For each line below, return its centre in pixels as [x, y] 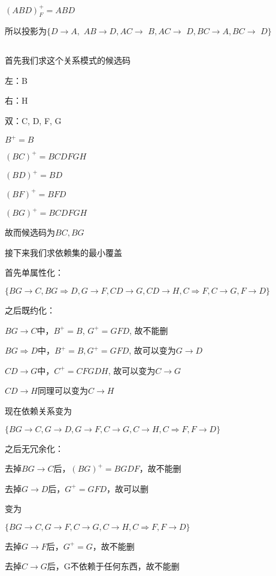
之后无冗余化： [34, 448]
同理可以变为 [63, 390]
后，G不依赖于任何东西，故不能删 [113, 566]
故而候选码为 [30, 232]
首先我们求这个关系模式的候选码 [68, 60]
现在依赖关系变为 [38, 410]
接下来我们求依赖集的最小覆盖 [63, 252]
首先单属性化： [34, 272]
